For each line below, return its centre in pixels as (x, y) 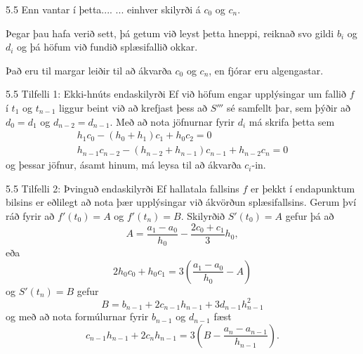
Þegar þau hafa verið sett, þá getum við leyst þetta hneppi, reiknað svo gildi (170, 33)
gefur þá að (310, 216)
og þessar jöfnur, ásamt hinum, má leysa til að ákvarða (124, 165)
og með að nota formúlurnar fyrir (77, 316)
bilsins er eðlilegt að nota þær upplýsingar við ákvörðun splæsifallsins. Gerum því (181, 202)
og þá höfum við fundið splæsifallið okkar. (107, 47)
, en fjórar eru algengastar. (266, 70)
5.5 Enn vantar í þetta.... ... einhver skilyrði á (103, 9)
